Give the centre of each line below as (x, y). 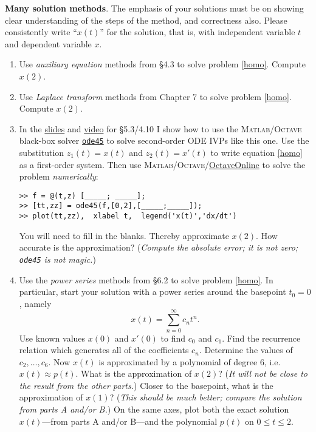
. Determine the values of (246, 350)
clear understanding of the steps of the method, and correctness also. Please (146, 20)
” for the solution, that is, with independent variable (197, 32)
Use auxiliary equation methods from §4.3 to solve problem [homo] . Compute (162, 64)
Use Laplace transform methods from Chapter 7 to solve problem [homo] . (155, 96)
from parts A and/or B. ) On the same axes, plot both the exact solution (154, 409)
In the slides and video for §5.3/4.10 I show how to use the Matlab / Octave (160, 128)
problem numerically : (59, 176)
